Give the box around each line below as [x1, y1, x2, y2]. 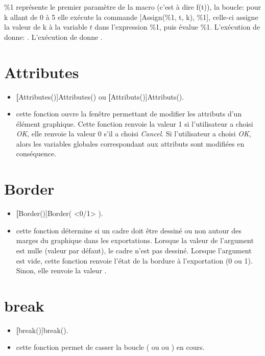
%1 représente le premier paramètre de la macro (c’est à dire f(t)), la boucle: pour [4, 2, 261, 12]
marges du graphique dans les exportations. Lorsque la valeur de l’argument [16, 235, 254, 246]
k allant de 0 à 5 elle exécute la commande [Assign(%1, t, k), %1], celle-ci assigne [4, 11, 258, 22]
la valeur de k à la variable [4, 21, 88, 32]
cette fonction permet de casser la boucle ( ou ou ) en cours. [16, 342, 205, 352]
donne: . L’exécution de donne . [4, 31, 103, 42]
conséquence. [16, 148, 57, 159]
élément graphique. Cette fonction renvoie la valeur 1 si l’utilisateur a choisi [16, 118, 253, 129]
